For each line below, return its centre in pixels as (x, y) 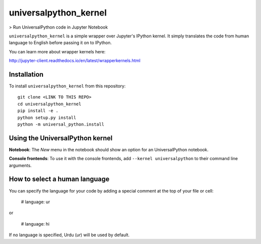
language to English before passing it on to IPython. (60, 43)
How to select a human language (59, 179)
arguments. (20, 165)
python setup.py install (47, 117)
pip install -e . (38, 111)
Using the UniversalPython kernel (61, 138)
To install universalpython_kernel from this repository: (67, 86)
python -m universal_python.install (61, 124)
